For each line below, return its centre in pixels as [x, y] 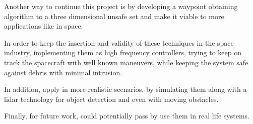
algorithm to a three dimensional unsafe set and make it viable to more [114, 16]
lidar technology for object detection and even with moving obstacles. [111, 99]
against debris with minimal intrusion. [63, 72]
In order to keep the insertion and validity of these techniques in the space [119, 42]
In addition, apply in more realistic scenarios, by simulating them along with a [125, 89]
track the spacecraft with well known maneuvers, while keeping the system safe [126, 62]
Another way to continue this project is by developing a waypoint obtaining [121, 6]
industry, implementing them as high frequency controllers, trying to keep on [123, 52]
